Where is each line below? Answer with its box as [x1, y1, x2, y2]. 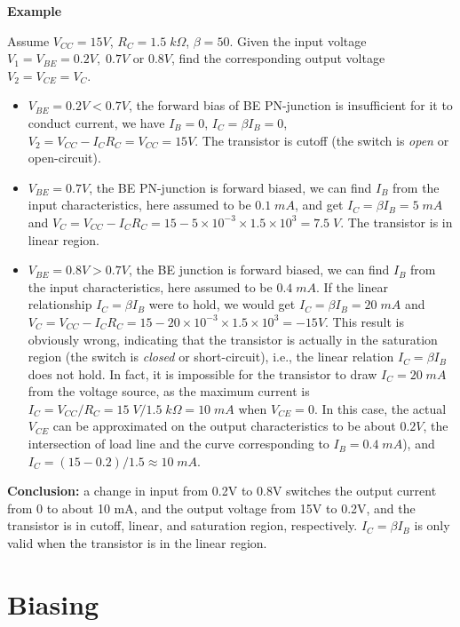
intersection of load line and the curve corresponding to [28, 434, 329, 453]
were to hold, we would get [148, 295, 296, 313]
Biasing [7, 585, 99, 622]
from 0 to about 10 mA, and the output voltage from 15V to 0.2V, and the [7, 498, 416, 517]
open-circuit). [28, 148, 101, 167]
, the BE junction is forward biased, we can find [128, 260, 390, 279]
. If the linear [316, 277, 388, 296]
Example [7, 2, 62, 20]
